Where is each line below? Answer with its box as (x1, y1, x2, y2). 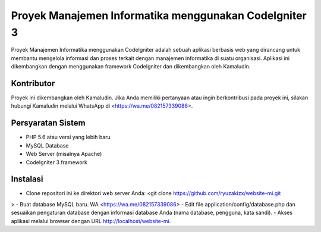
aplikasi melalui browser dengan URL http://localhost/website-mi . (11, 217, 171, 224)
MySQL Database (26, 142, 69, 149)
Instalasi (11, 174, 44, 184)
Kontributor (11, 78, 55, 89)
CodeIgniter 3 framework (26, 158, 88, 166)
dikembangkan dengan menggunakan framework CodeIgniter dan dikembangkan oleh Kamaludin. (11, 63, 251, 70)
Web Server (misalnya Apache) (26, 151, 102, 158)
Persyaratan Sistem (11, 118, 86, 128)
